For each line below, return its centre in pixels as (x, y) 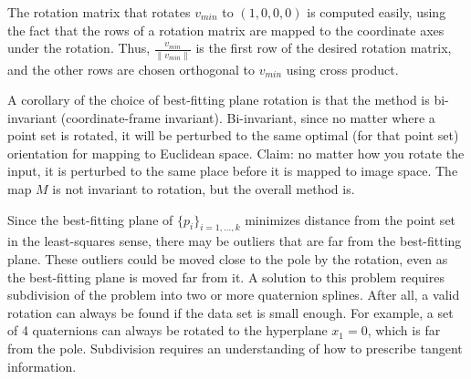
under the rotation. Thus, (79, 48)
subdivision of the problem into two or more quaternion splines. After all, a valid (234, 295)
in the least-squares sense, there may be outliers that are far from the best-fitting (235, 241)
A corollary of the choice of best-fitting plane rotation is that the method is (219, 100)
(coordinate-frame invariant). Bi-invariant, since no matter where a (248, 117)
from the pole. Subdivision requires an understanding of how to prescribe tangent (235, 348)
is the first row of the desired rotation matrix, (324, 48)
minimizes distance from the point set (351, 219)
